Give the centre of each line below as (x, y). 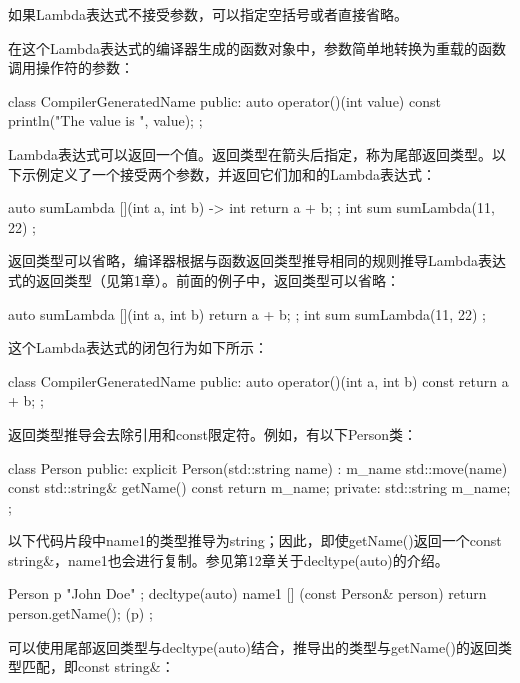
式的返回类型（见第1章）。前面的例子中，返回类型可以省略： (204, 279)
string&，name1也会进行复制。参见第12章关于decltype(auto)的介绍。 (228, 559)
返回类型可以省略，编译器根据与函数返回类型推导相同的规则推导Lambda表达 (257, 260)
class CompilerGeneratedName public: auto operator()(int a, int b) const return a (258, 380)
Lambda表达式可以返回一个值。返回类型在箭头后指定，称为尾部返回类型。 (250, 153)
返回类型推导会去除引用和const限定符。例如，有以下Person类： (213, 433)
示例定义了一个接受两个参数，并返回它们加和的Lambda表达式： (228, 173)
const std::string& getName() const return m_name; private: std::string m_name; (259, 487)
